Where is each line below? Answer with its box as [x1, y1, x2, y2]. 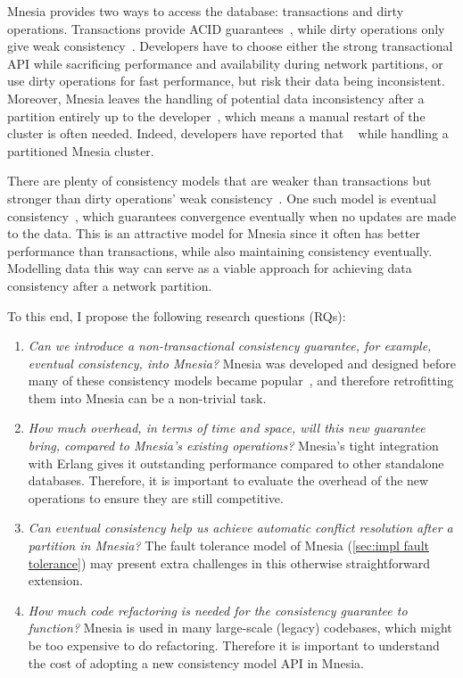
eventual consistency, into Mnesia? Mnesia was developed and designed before [28, 353, 456, 372]
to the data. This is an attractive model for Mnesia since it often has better [7, 224, 420, 243]
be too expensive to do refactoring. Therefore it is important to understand [28, 636, 440, 654]
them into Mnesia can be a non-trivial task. [28, 388, 267, 407]
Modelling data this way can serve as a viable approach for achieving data [7, 259, 412, 277]
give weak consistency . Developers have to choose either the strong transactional [7, 37, 453, 55]
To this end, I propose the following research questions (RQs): [7, 306, 346, 325]
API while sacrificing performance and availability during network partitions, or [7, 54, 443, 72]
